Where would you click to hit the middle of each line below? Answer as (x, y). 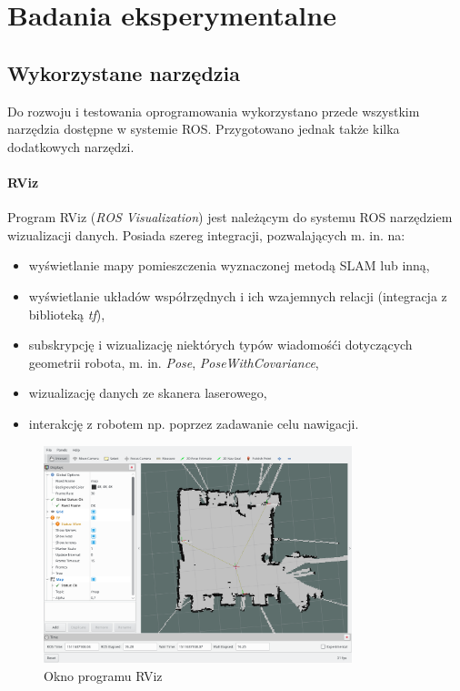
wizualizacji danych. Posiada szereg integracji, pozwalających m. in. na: (206, 234)
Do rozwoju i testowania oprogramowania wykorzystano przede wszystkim (214, 111)
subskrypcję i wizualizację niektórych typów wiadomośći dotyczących (220, 345)
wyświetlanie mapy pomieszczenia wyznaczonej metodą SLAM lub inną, (229, 265)
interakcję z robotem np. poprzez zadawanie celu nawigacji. (194, 423)
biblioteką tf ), (67, 314)
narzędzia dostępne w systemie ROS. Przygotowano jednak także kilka (204, 129)
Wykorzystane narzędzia (124, 72)
